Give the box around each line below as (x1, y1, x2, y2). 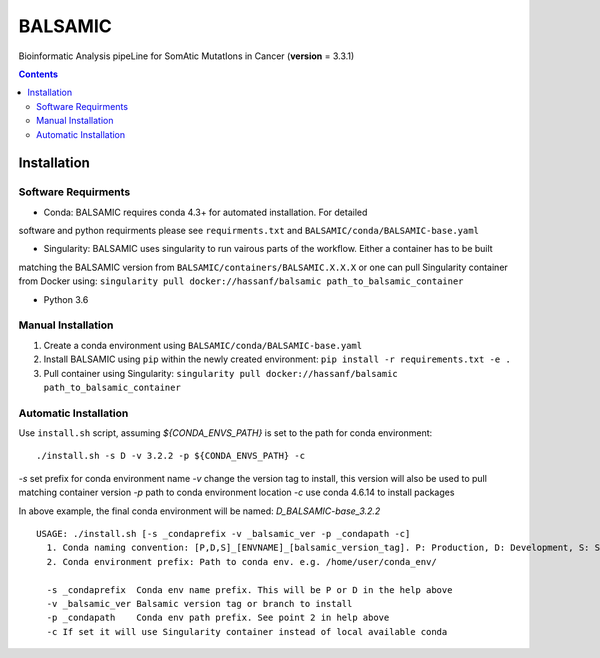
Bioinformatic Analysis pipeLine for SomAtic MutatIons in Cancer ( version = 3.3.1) (18, 50, 355, 62)
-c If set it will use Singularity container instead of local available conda (46, 626, 448, 637)
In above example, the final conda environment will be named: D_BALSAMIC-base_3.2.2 (18, 505, 381, 517)
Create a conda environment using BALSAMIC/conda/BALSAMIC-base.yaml (43, 339, 363, 351)
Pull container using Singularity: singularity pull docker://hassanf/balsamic (43, 367, 399, 379)
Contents (18, 68, 59, 80)
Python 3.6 (43, 293, 89, 305)
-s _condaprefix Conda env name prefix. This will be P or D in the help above (46, 584, 453, 595)
